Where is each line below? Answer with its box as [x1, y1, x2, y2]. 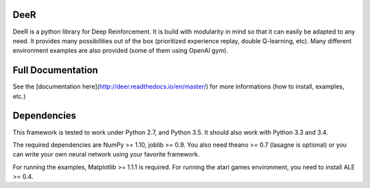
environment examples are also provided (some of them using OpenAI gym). [12, 47, 229, 55]
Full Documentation [12, 64, 99, 76]
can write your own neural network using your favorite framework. [12, 150, 200, 158]
